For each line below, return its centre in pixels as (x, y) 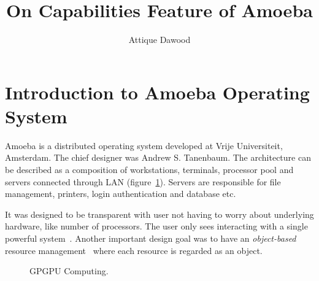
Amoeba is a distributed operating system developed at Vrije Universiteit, (144, 145)
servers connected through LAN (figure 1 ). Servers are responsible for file (143, 181)
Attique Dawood (159, 40)
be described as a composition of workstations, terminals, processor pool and (149, 170)
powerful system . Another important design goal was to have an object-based (151, 238)
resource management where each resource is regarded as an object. (134, 250)
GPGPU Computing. (69, 271)
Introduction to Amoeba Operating (157, 92)
